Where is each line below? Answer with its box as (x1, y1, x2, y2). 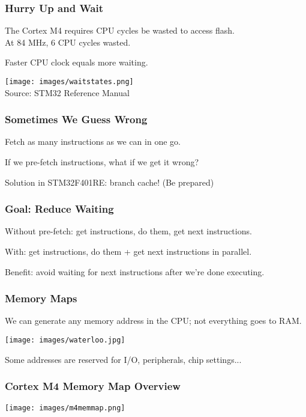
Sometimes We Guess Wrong (5, 112, 148, 127)
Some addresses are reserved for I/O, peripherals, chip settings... (5, 353, 242, 365)
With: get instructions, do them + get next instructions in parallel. (5, 245, 252, 258)
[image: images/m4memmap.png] (5, 403, 125, 412)
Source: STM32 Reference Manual (5, 86, 130, 99)
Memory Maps (5, 291, 77, 306)
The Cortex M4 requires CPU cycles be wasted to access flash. (5, 24, 235, 37)
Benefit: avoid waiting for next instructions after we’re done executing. (5, 265, 265, 278)
